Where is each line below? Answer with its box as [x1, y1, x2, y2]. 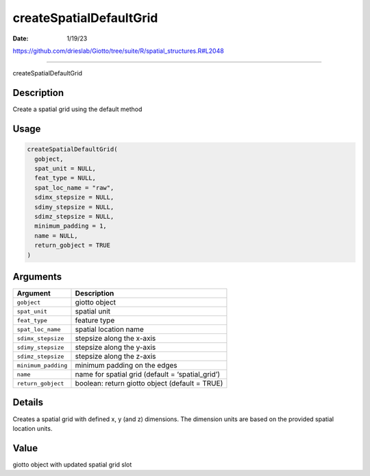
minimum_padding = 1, [34, 222, 108, 230]
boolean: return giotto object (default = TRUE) [75, 379, 223, 388]
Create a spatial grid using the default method [12, 105, 143, 113]
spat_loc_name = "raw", [34, 184, 114, 191]
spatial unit [75, 307, 111, 316]
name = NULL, [34, 232, 78, 239]
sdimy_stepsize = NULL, [34, 203, 114, 211]
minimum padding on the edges [75, 361, 177, 370]
